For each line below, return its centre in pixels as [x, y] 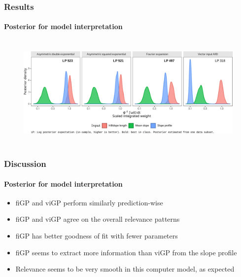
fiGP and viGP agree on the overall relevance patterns [98, 219]
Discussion [25, 164]
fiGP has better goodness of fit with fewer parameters [97, 236]
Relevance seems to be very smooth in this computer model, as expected [125, 269]
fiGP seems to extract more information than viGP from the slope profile [126, 252]
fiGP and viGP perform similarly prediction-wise [89, 202]
